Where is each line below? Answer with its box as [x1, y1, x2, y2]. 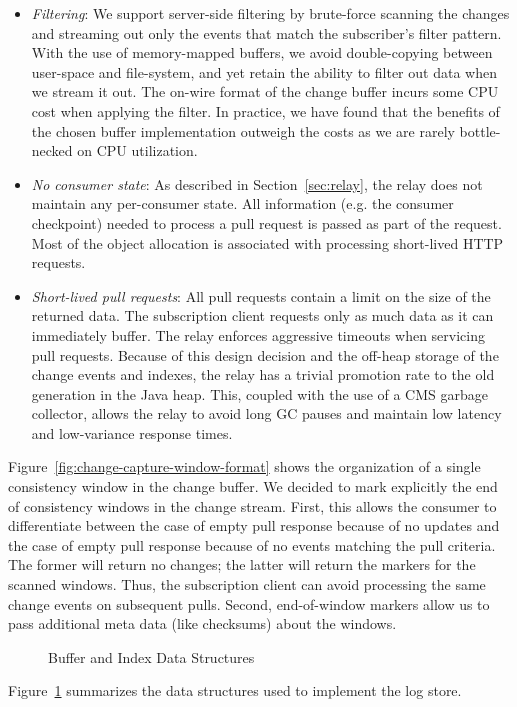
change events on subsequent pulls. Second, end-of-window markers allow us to [8, 593, 490, 614]
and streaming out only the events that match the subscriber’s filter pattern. [31, 22, 502, 43]
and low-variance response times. [31, 422, 233, 443]
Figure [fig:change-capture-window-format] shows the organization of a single [8, 456, 481, 477]
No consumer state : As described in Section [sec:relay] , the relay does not [31, 173, 483, 194]
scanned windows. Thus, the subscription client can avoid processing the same [8, 574, 486, 595]
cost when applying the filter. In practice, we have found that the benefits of [31, 100, 500, 121]
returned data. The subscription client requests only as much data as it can [31, 305, 494, 326]
